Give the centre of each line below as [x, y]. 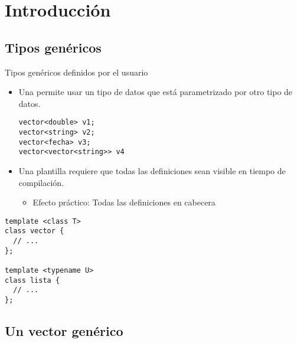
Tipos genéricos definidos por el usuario [76, 72]
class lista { [32, 280]
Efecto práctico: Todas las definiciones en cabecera [124, 202]
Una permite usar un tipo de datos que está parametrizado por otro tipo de [156, 92]
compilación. [41, 182]
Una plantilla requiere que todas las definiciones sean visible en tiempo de [152, 170]
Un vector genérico [64, 331]
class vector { [35, 231]
